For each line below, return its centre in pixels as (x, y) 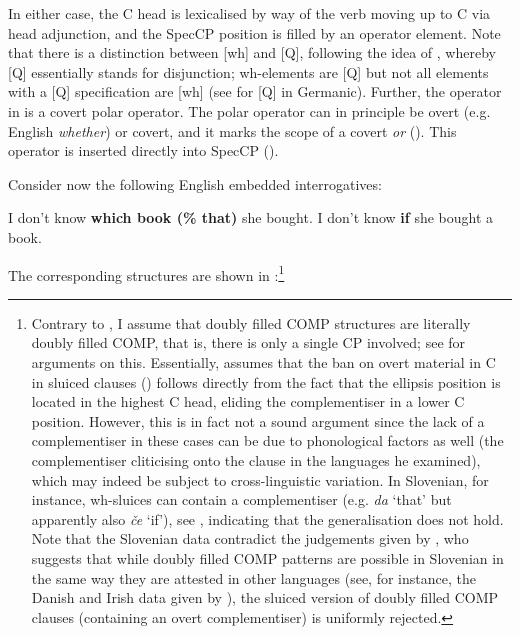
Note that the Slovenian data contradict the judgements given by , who (250, 538)
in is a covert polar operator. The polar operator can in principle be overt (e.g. (249, 110)
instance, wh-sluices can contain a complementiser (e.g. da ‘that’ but (241, 499)
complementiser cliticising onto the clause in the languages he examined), (256, 459)
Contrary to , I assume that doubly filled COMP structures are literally (251, 322)
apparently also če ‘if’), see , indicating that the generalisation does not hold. (267, 518)
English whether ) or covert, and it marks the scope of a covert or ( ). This (232, 130)
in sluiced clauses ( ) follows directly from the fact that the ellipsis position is (266, 381)
